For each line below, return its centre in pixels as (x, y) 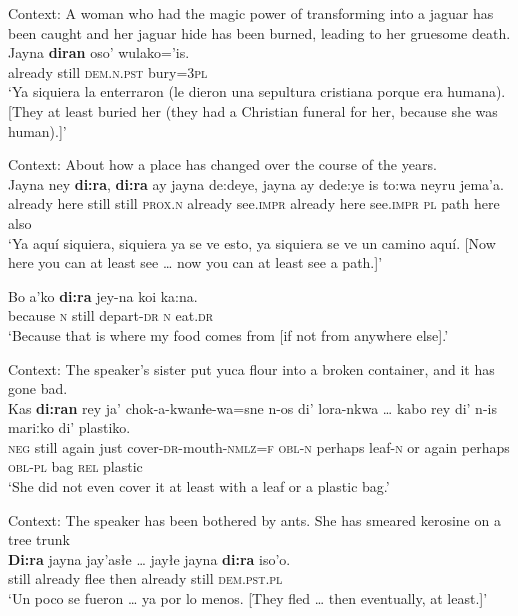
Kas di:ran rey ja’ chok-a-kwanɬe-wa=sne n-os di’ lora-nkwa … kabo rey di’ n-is (252, 407)
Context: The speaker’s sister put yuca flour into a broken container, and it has (251, 368)
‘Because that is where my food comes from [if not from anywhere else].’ (228, 334)
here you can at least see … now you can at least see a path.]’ (195, 262)
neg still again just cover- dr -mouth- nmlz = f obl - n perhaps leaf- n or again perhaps (259, 446)
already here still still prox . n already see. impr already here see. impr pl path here (254, 203)
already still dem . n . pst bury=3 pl (108, 71)
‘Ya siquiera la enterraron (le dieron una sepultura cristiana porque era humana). (257, 91)
